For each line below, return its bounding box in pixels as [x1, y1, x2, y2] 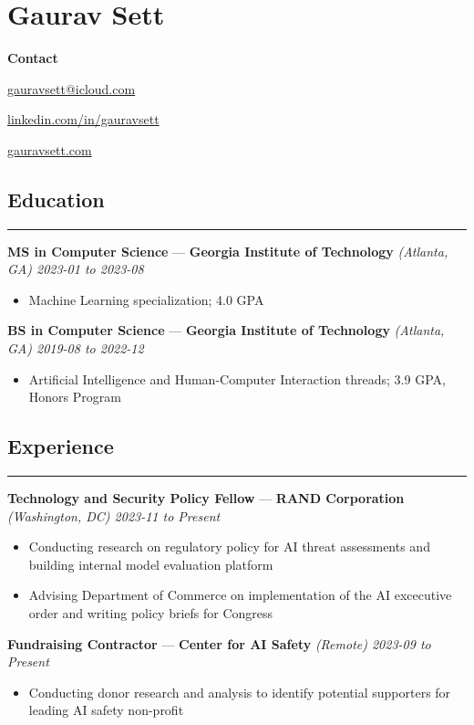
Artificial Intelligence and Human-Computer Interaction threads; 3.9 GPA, [28, 369, 446, 388]
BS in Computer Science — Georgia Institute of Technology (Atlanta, [7, 320, 445, 340]
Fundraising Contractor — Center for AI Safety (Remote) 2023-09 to [7, 634, 431, 653]
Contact [7, 48, 58, 68]
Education [7, 184, 105, 213]
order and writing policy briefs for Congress [28, 604, 273, 623]
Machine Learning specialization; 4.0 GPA [28, 289, 264, 309]
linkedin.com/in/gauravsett [7, 110, 160, 129]
